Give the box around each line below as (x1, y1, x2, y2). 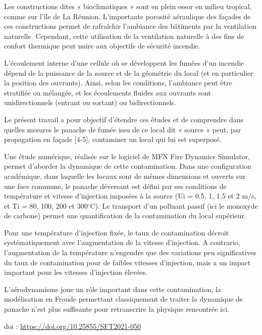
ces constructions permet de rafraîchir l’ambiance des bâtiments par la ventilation (4, 21, 256, 31)
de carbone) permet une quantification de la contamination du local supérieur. (4, 210, 246, 221)
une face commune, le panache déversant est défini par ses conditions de (4, 180, 227, 191)
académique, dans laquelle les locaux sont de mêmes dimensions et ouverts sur (4, 170, 246, 181)
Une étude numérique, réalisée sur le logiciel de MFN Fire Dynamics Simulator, (4, 151, 250, 161)
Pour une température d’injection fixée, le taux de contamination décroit (4, 227, 229, 237)
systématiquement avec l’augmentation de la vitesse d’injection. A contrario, (4, 237, 240, 248)
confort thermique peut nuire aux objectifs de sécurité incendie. (4, 40, 200, 51)
